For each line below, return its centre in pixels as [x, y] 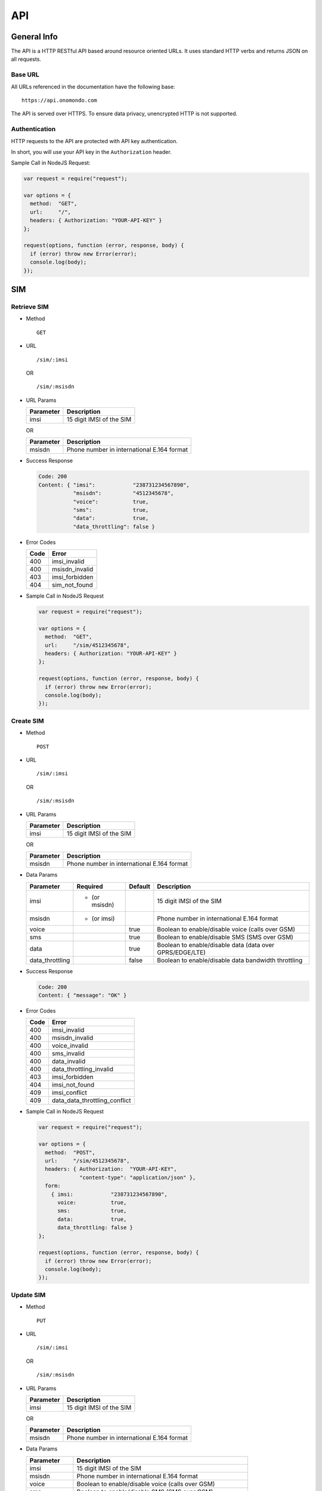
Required [90, 886]
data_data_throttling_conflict [91, 1100]
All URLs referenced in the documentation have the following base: [93, 86]
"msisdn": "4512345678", [123, 493]
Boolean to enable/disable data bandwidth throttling [230, 960]
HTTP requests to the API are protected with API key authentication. [95, 141]
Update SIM [28, 1295]
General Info [34, 37]
